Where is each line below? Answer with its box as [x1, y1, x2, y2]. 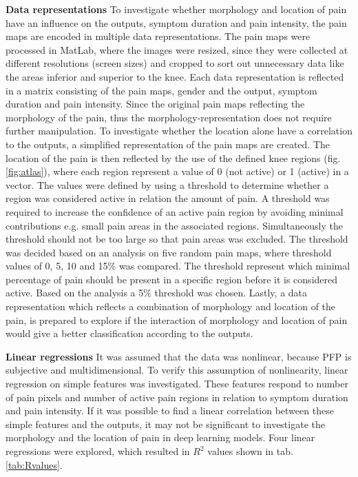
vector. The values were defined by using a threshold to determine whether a [6, 177, 329, 192]
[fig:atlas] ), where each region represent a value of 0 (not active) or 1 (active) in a [6, 164, 349, 179]
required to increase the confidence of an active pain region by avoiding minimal [6, 204, 344, 219]
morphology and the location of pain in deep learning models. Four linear [6, 430, 315, 445]
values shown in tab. [207, 444, 293, 458]
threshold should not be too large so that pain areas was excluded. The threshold [6, 232, 348, 246]
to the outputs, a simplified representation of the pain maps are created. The [6, 136, 330, 151]
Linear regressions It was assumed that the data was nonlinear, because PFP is [6, 349, 352, 363]
